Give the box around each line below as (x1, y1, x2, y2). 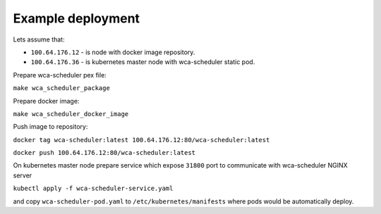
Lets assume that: (13, 35, 65, 44)
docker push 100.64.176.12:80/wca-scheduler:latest (13, 149, 196, 157)
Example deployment (13, 11, 140, 26)
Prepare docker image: (13, 96, 80, 105)
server (13, 171, 32, 180)
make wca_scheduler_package (13, 84, 111, 92)
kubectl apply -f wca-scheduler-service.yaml (13, 184, 174, 193)
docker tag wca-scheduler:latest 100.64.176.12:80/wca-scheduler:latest (13, 136, 270, 144)
